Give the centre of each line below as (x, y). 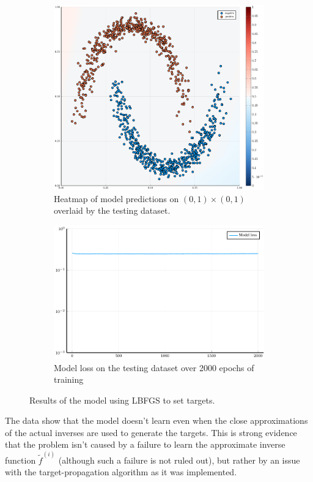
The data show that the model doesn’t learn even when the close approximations (156, 420)
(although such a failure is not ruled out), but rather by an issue (179, 460)
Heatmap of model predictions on (116, 198)
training (69, 379)
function (20, 460)
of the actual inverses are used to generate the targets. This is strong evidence (151, 432)
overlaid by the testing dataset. (112, 210)
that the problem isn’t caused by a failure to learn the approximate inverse (145, 444)
